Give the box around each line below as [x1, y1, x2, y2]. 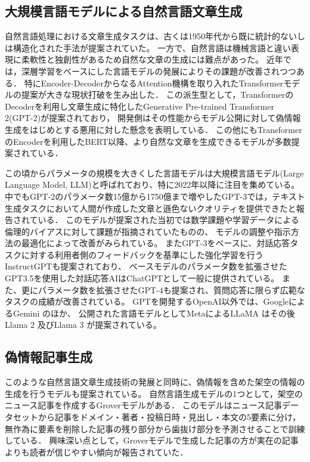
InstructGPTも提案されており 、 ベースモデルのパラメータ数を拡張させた [5, 260, 287, 272]
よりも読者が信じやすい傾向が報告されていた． [5, 445, 188, 458]
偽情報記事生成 [5, 348, 92, 366]
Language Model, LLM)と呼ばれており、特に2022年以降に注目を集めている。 [5, 178, 300, 191]
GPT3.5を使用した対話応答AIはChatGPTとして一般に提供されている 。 [5, 272, 280, 284]
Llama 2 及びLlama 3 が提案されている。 [5, 318, 162, 331]
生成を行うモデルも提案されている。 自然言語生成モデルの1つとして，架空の [5, 387, 303, 399]
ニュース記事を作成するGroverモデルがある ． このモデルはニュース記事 [5, 399, 283, 411]
